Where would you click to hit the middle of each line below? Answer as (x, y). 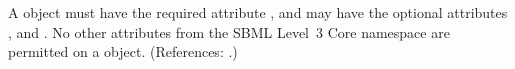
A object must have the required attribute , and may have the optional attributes (258, 12)
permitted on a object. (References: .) (123, 51)
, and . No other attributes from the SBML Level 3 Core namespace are (229, 31)
